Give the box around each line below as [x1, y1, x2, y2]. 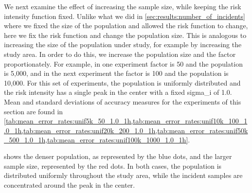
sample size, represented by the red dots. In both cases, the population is [4, 160, 222, 171]
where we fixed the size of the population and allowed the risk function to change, [4, 20, 248, 31]
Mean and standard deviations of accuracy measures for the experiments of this [4, 96, 241, 106]
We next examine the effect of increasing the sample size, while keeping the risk [4, 1, 241, 11]
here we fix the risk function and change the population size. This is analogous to [4, 30, 247, 40]
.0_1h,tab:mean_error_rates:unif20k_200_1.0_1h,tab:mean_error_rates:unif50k [4, 125, 248, 135]
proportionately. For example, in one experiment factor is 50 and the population [4, 58, 243, 69]
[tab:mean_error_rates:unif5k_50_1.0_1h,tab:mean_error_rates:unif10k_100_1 [4, 116, 248, 126]
